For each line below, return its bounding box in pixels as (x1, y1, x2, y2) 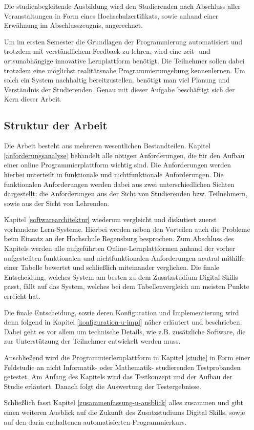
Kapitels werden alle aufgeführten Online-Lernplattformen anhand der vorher (4, 243, 235, 253)
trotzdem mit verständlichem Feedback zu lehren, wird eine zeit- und (4, 46, 211, 56)
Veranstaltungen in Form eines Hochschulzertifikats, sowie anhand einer (4, 10, 219, 20)
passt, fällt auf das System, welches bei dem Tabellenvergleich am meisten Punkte (4, 281, 249, 291)
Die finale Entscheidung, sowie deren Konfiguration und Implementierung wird (4, 307, 239, 317)
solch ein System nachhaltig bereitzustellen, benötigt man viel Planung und (4, 75, 230, 85)
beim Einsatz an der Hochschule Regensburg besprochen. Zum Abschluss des (4, 233, 234, 244)
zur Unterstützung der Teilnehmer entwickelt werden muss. (4, 336, 181, 346)
